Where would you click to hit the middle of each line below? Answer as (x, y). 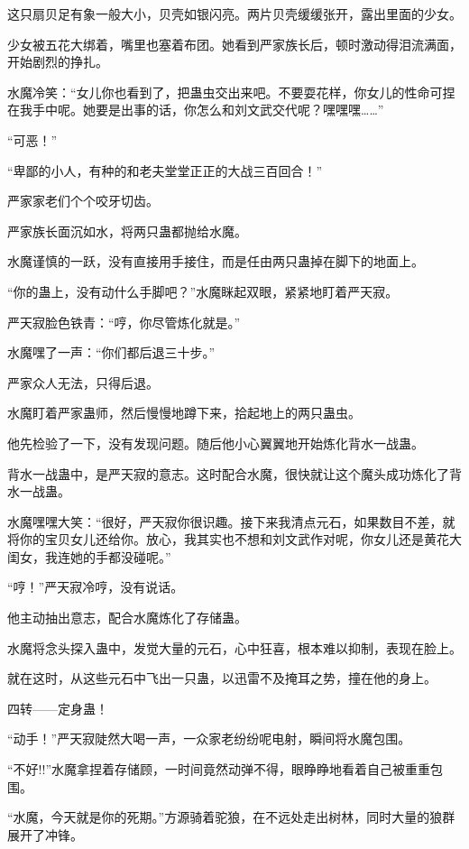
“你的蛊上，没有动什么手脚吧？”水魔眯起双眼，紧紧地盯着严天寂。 (203, 291)
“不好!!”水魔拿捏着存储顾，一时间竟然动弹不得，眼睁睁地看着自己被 (206, 769)
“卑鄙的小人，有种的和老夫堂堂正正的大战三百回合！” (165, 170)
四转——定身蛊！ (58, 708)
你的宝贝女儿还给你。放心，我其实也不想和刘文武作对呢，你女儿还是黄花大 (240, 539)
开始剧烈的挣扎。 (58, 62)
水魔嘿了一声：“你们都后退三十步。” (111, 352)
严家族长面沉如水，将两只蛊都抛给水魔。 (127, 231)
